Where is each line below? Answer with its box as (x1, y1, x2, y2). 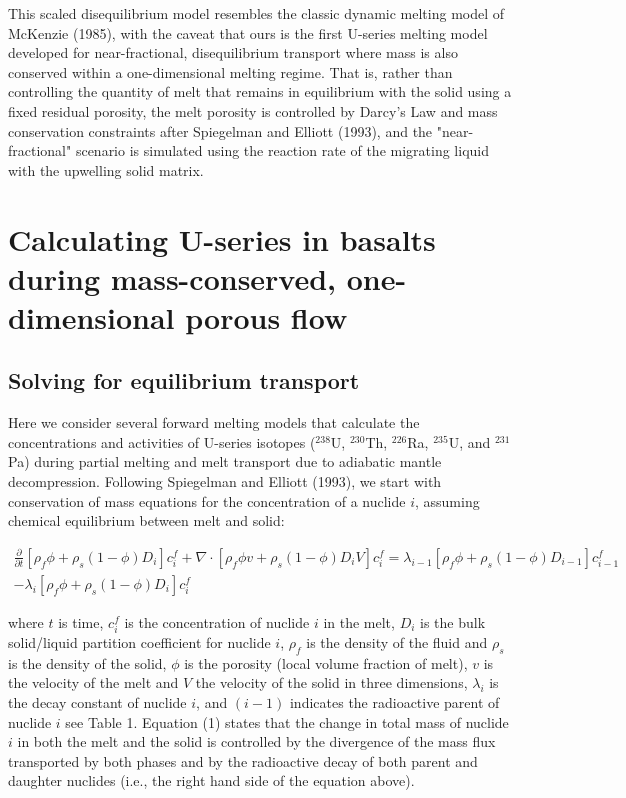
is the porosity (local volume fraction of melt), (184, 652, 468, 673)
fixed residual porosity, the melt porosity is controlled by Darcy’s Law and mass (8, 100, 498, 121)
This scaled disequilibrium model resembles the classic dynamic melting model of (8, 3, 505, 23)
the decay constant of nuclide (8, 692, 187, 713)
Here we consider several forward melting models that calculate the (8, 412, 420, 433)
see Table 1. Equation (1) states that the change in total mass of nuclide (65, 711, 509, 732)
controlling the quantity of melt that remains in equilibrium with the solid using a (8, 81, 512, 102)
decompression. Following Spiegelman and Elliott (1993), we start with (8, 471, 442, 492)
